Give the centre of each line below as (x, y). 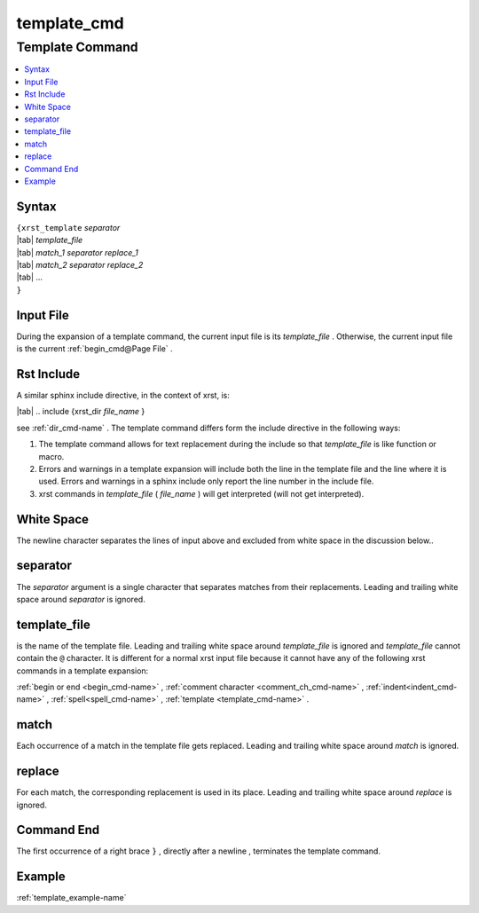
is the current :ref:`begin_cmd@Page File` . (94, 349)
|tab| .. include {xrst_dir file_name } (81, 412)
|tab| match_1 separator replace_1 (78, 252)
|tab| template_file (50, 240)
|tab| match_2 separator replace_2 (80, 264)
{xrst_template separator (68, 227)
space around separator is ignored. (81, 599)
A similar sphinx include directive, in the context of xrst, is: (123, 395)
